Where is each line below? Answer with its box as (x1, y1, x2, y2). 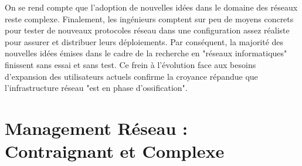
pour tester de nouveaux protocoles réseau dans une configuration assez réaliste (5, 24, 290, 36)
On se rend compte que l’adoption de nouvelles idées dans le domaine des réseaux (5, 1, 298, 13)
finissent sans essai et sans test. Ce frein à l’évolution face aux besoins (5, 58, 256, 70)
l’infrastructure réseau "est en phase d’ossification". (5, 82, 188, 94)
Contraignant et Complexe (5, 139, 225, 163)
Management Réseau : (5, 116, 188, 140)
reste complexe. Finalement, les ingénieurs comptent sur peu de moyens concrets (5, 12, 294, 25)
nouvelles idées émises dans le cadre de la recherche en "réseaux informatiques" (5, 47, 287, 59)
